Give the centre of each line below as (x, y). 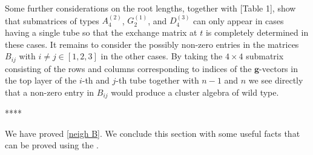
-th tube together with (157, 80)
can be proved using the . (52, 145)
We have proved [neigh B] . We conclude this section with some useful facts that (153, 133)
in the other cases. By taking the (162, 56)
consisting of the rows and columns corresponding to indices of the (128, 68)
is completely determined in (257, 32)
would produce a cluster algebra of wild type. (195, 92)
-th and (96, 80)
